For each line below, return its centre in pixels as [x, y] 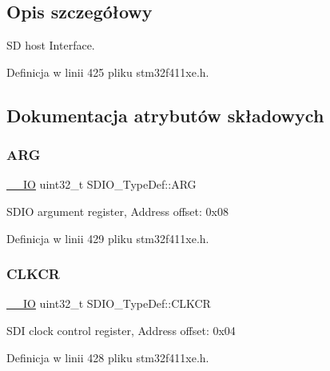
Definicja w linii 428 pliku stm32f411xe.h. [108, 357]
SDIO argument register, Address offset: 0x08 [117, 211]
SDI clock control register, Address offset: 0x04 [121, 330]
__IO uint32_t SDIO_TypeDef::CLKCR [109, 303]
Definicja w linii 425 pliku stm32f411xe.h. [108, 72]
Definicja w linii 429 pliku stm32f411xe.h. [108, 238]
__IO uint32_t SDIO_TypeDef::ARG [101, 184]
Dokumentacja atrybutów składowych [165, 115]
